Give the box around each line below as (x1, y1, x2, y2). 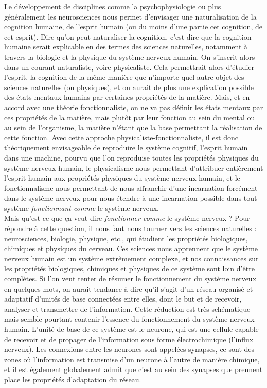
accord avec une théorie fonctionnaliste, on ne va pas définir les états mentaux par (4, 101, 263, 112)
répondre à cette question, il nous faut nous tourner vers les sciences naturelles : (4, 223, 257, 234)
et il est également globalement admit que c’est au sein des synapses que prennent (4, 364, 263, 375)
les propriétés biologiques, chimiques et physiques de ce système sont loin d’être (4, 263, 255, 274)
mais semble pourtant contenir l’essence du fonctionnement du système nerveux (4, 313, 255, 324)
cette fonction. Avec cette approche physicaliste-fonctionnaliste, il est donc (4, 132, 238, 143)
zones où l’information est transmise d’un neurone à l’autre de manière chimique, (4, 354, 260, 364)
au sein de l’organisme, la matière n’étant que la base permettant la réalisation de (4, 122, 262, 133)
